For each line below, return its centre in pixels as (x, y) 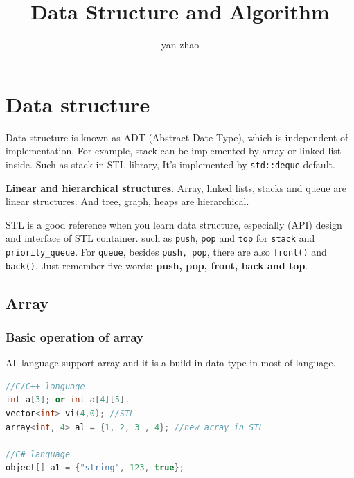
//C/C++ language (45, 386)
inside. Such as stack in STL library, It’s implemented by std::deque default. (170, 164)
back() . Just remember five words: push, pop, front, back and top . (157, 265)
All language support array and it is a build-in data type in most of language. (171, 363)
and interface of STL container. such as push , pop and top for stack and (160, 238)
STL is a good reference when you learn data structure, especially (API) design (174, 224)
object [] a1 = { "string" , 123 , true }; (95, 468)
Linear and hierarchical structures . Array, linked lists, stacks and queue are (176, 187)
